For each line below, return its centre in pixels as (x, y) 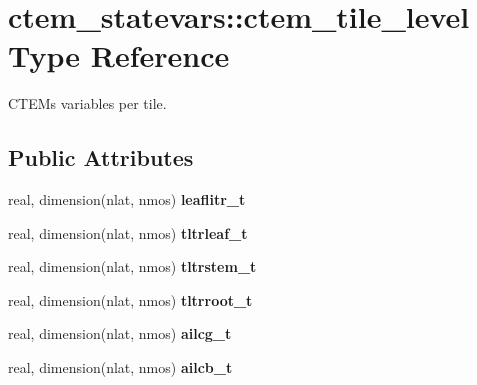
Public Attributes (101, 157)
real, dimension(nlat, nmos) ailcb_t (120, 367)
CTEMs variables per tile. (87, 103)
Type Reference (119, 55)
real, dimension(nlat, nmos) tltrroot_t (130, 299)
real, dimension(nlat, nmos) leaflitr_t (127, 199)
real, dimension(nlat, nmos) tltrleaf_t (128, 232)
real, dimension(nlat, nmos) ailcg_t (120, 333)
